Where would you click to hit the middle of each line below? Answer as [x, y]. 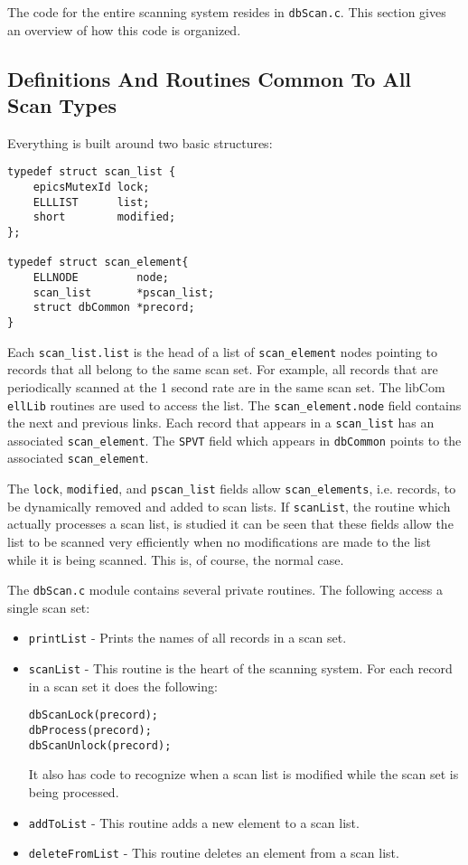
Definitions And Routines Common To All [210, 78]
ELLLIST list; [91, 202]
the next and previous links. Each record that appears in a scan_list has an [221, 423]
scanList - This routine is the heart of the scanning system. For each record [240, 668]
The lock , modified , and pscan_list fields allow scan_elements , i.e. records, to [232, 489]
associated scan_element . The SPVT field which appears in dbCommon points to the [234, 440]
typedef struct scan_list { [92, 172]
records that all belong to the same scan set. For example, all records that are [223, 369]
